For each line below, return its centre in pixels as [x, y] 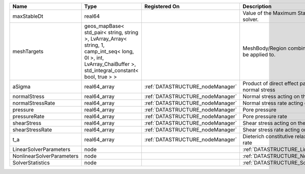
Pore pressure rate [265, 116]
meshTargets [28, 51]
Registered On [162, 6]
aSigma [21, 86]
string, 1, [94, 45]
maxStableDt [28, 16]
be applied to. [259, 55]
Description [257, 6]
